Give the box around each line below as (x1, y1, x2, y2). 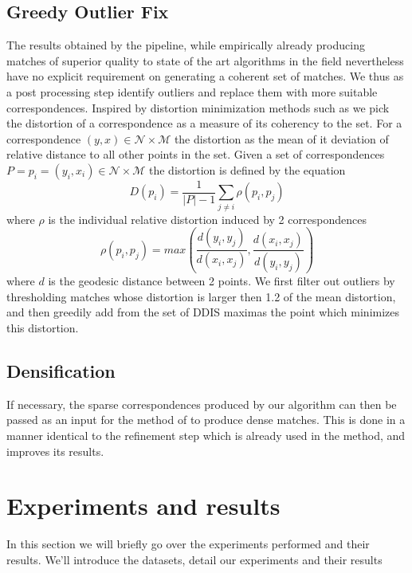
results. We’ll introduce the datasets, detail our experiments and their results (6, 551, 383, 567)
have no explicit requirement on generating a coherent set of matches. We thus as (6, 68, 404, 84)
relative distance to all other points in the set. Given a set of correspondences (6, 146, 385, 163)
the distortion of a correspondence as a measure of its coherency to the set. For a (6, 115, 402, 131)
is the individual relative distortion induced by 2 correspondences (48, 210, 367, 227)
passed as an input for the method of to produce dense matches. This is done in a (6, 411, 406, 428)
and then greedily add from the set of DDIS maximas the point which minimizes (6, 304, 400, 320)
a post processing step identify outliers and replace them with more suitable (6, 83, 378, 100)
